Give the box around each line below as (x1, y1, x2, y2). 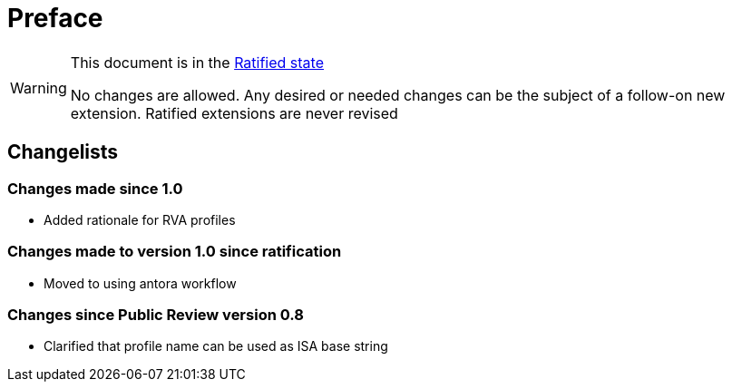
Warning (10, 78, 67, 97)
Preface (7, 3, 103, 34)
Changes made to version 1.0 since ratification (7, 242, 342, 261)
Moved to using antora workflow (44, 275, 237, 291)
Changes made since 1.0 (7, 179, 183, 198)
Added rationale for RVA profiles (44, 211, 236, 228)
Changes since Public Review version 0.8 (7, 306, 304, 325)
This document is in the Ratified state (70, 53, 325, 72)
